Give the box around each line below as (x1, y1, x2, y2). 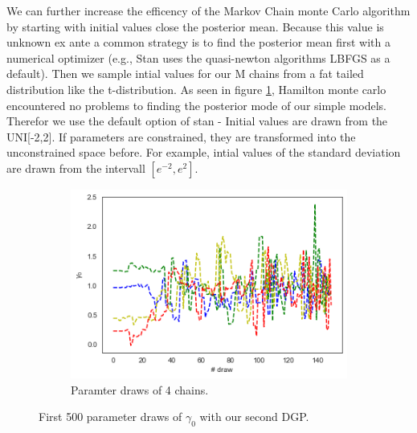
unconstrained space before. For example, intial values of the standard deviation (6, 144, 401, 161)
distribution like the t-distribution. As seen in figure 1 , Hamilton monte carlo (6, 80, 386, 97)
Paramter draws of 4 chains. (71, 381, 209, 398)
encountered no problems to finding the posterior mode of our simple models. (6, 96, 387, 113)
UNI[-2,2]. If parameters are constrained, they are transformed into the (6, 128, 356, 145)
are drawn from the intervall (6, 159, 145, 176)
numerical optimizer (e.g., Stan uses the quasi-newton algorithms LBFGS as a (6, 49, 390, 66)
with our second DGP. (199, 408, 309, 425)
